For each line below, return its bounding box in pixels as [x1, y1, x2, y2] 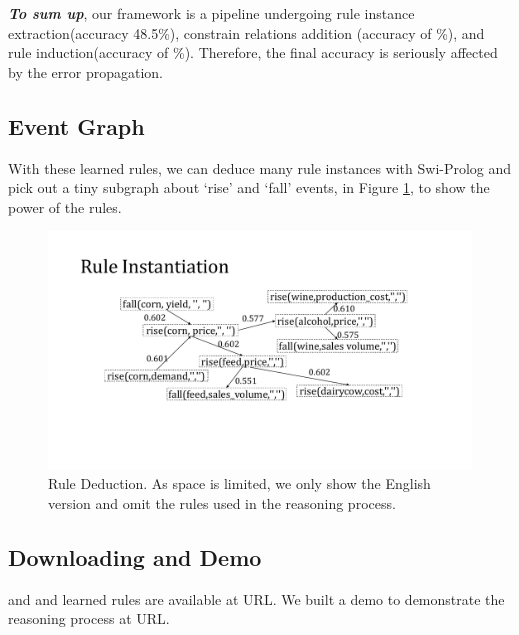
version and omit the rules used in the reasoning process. [48, 493, 396, 514]
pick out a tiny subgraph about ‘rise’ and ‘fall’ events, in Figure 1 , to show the [8, 177, 490, 198]
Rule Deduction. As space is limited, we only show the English [48, 473, 431, 494]
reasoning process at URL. [8, 608, 170, 629]
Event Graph [8, 110, 145, 141]
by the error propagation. [8, 61, 163, 82]
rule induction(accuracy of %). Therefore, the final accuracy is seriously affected [8, 42, 498, 63]
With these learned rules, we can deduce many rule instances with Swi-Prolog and [8, 157, 512, 178]
